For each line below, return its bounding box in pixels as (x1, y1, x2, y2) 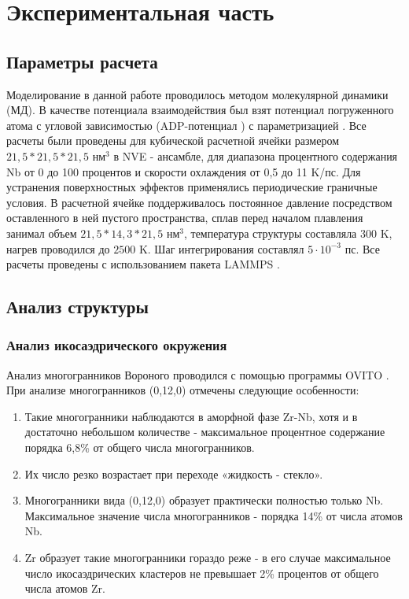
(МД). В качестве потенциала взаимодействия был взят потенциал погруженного (6, 102, 394, 118)
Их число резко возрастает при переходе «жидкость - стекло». (24, 465, 323, 482)
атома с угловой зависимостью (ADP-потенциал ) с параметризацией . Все (6, 116, 367, 133)
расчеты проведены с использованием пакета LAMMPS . (6, 256, 280, 272)
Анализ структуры (6, 294, 149, 319)
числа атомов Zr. (24, 580, 105, 597)
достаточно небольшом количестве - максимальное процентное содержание (24, 423, 385, 440)
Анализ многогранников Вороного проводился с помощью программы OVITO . (6, 366, 389, 383)
